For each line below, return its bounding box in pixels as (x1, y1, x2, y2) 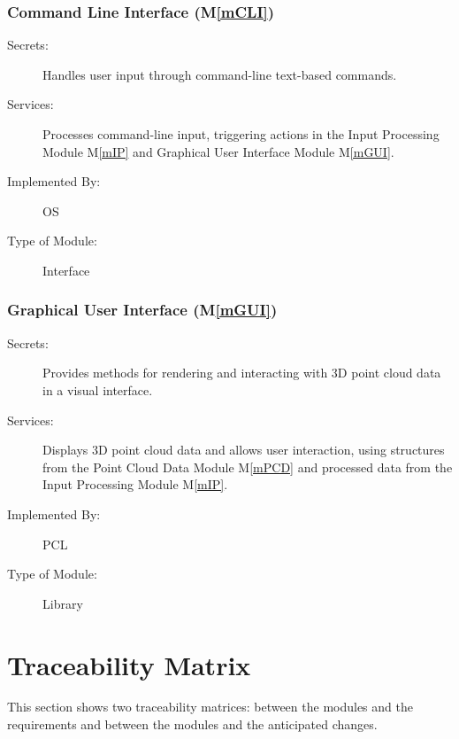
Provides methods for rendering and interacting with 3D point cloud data (42, 363, 441, 382)
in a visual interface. (42, 380, 153, 399)
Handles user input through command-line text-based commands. (42, 65, 397, 83)
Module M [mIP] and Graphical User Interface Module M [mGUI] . (42, 142, 394, 160)
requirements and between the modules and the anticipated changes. (7, 715, 378, 734)
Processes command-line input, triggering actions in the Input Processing (42, 125, 440, 143)
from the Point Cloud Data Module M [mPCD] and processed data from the (42, 457, 453, 476)
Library (42, 594, 83, 612)
